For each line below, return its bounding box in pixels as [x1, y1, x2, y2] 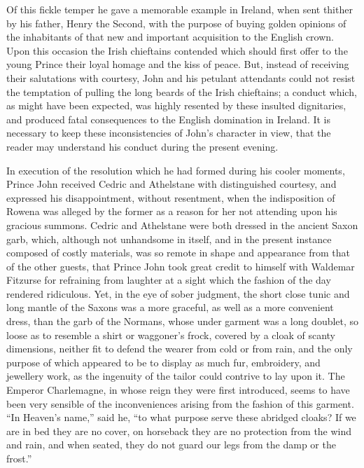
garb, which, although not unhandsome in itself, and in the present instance [6, 231, 332, 246]
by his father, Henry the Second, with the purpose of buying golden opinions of [6, 15, 346, 30]
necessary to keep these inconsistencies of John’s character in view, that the [6, 125, 331, 140]
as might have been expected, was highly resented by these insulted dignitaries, [6, 98, 346, 113]
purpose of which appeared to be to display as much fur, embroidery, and [6, 355, 321, 369]
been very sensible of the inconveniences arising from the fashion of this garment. [6, 396, 354, 411]
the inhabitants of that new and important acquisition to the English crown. [6, 29, 335, 44]
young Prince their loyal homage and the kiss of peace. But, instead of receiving [6, 57, 349, 71]
